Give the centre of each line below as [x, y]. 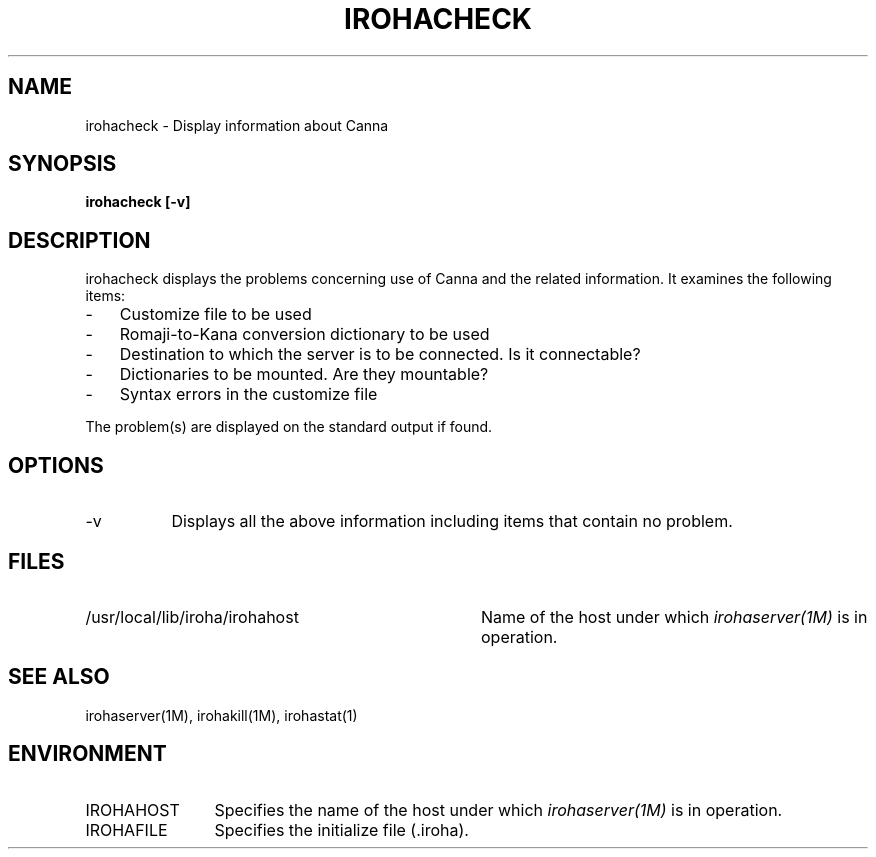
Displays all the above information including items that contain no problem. [452, 521]
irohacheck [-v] [138, 202]
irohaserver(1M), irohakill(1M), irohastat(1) [221, 715]
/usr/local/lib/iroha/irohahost [192, 616]
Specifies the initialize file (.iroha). [341, 829]
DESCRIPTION [79, 240]
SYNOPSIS [62, 164]
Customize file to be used [215, 314]
